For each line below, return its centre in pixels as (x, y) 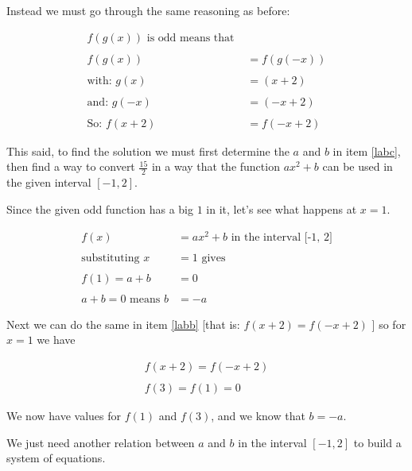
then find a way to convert (71, 166)
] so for (389, 324)
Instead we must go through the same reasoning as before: (148, 10)
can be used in (358, 166)
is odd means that (190, 38)
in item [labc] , (367, 151)
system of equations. (56, 458)
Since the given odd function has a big (100, 208)
